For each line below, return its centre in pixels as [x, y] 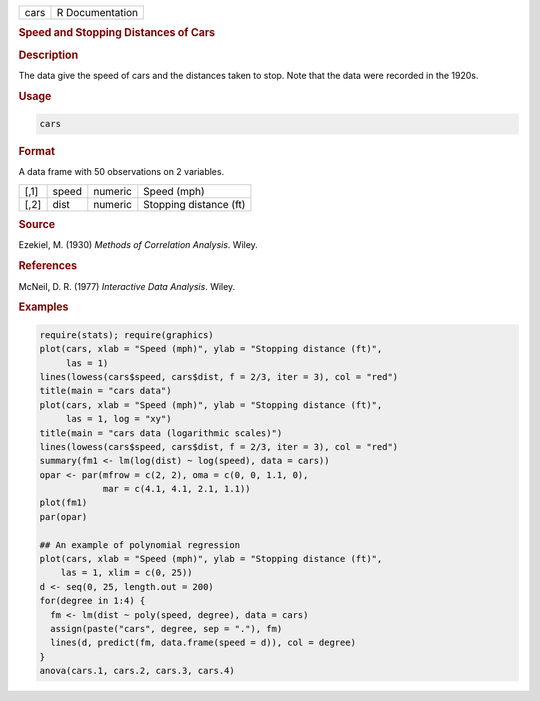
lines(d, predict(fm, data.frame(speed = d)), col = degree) [203, 643]
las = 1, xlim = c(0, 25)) [127, 573]
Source [37, 225]
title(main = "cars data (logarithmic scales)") [161, 433]
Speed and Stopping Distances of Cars [116, 33]
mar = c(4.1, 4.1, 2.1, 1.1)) [176, 489]
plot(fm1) [63, 503]
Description [48, 55]
